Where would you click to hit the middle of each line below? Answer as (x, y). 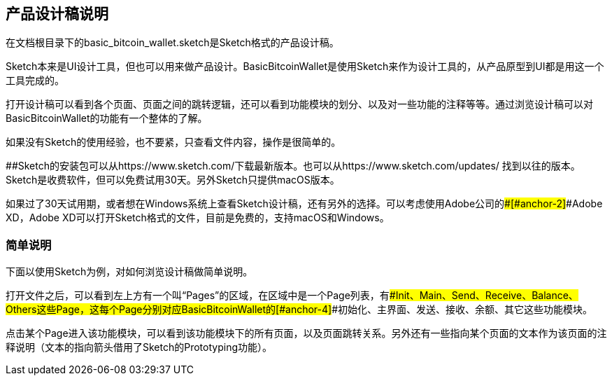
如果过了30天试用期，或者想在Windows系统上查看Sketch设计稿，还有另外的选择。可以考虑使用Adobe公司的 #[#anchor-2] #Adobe (304, 204)
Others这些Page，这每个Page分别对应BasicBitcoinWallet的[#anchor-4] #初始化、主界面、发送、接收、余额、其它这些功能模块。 (299, 310)
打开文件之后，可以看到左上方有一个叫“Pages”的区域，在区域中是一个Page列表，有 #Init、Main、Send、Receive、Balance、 (292, 296)
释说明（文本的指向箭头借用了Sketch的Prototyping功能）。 (139, 347)
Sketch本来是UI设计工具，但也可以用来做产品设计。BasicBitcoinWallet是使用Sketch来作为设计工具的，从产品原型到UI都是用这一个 (305, 67)
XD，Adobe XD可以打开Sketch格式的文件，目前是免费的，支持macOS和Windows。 (198, 218)
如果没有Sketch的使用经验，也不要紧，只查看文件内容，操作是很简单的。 (173, 142)
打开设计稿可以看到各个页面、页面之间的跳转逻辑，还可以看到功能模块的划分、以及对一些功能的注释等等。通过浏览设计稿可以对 (299, 104)
